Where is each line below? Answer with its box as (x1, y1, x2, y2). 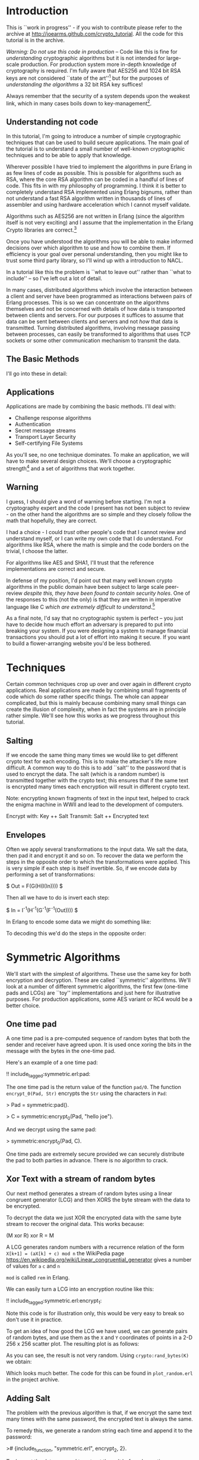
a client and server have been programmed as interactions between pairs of (6, 292, 192, 300)
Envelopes (6, 829, 46, 840)
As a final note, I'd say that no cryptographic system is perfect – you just (6, 614, 184, 622)
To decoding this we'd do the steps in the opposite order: (6, 929, 147, 937)
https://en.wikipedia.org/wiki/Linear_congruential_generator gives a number (6, 1256, 192, 1263)
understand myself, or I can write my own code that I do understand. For (6, 535, 183, 542)
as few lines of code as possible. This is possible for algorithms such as (6, 170, 182, 177)
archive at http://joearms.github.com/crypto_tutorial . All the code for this (6, 30, 184, 37)
